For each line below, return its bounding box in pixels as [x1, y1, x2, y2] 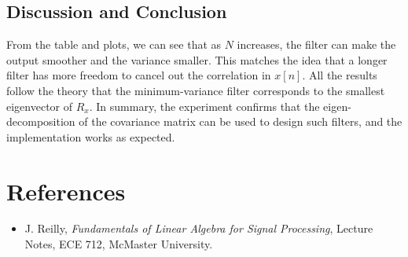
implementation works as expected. [6, 128, 175, 145]
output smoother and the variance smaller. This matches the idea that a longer [6, 51, 388, 68]
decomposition [6, 113, 75, 130]
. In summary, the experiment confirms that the [89, 97, 320, 114]
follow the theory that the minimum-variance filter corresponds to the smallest [6, 82, 385, 98]
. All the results [302, 67, 377, 83]
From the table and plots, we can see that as [6, 36, 222, 53]
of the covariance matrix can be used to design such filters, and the [79, 113, 402, 130]
